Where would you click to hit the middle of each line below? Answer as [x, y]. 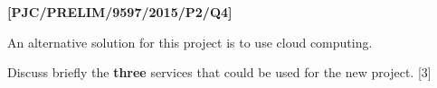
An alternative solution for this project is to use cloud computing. [190, 42]
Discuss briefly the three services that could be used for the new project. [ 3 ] [219, 72]
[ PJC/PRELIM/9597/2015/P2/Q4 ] [120, 12]
